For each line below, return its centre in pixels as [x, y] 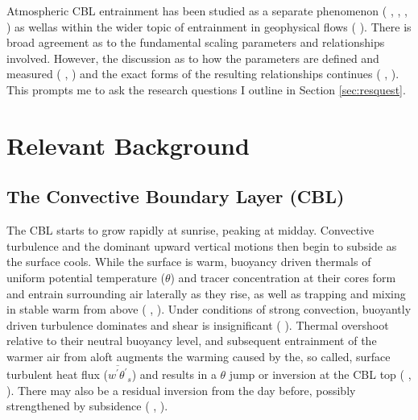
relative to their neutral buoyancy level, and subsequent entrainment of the [192, 341]
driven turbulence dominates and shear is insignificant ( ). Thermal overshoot [198, 324]
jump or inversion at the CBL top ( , [320, 374]
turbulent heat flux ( [58, 374]
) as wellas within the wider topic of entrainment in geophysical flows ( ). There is [209, 26]
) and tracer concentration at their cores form [283, 277]
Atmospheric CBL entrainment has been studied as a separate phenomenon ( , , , [207, 10]
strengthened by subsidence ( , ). [87, 406]
